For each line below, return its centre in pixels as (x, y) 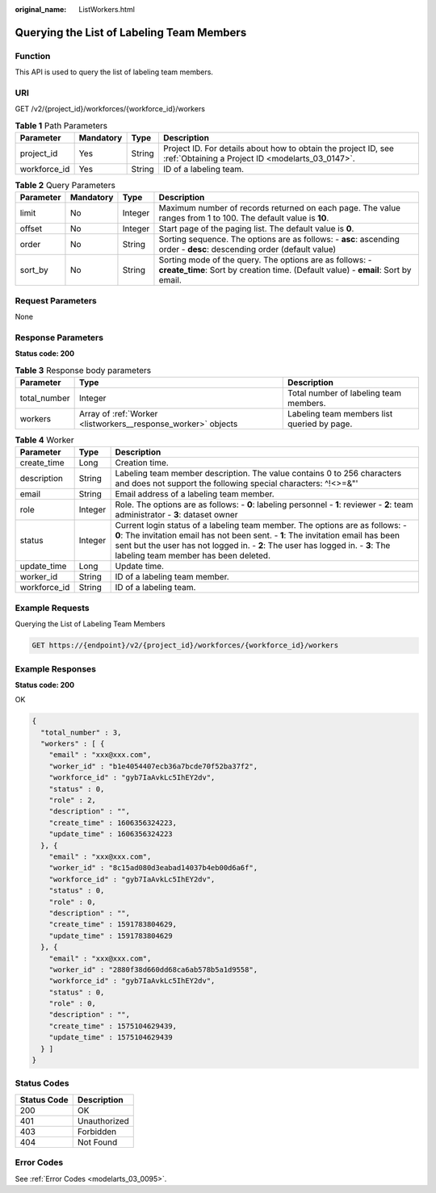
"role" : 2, (73, 800)
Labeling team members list (340, 414)
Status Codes (42, 1083)
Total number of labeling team (345, 393)
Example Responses (56, 668)
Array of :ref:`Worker (118, 414)
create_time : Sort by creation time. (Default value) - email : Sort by (285, 270)
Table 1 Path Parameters (61, 125)
